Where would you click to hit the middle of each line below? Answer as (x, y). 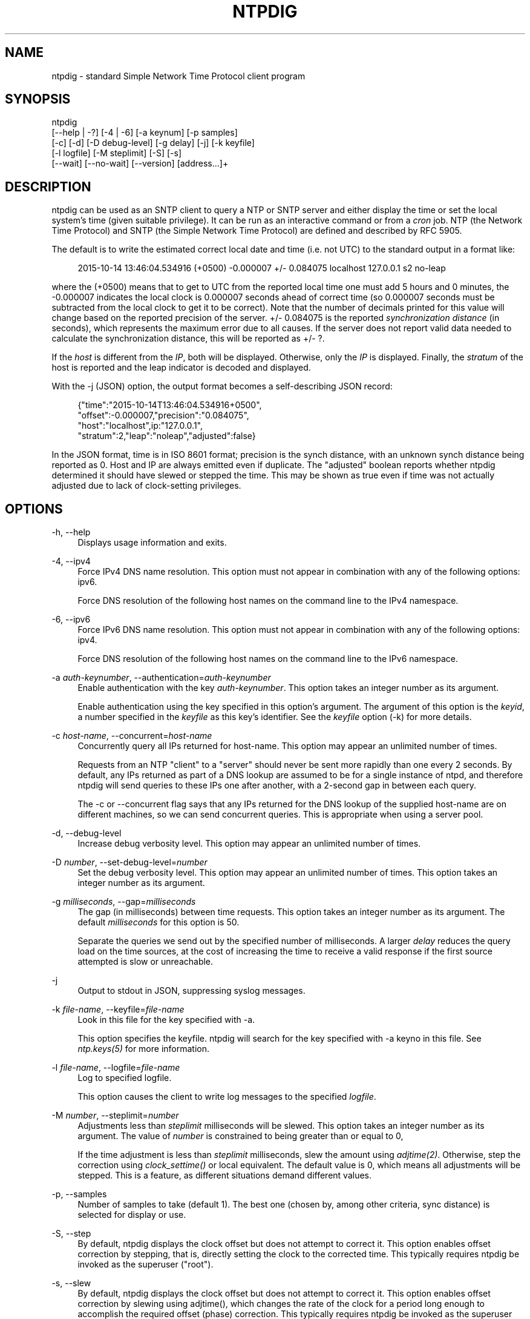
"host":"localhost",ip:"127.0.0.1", (140, 426)
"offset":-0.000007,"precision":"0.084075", (163, 415)
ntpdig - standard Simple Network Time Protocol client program (178, 76)
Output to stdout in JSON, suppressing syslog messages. (191, 991)
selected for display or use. (132, 1215)
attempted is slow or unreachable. (146, 962)
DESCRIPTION (48, 187)
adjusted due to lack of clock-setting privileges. (146, 486)
